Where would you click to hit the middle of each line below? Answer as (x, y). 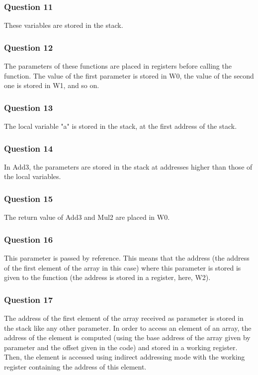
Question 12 (29, 47)
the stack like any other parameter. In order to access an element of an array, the (128, 328)
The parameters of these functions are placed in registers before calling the (118, 66)
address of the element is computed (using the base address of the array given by (127, 337)
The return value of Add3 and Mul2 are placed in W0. (87, 217)
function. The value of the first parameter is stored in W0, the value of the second (129, 75)
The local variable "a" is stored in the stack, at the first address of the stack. (121, 126)
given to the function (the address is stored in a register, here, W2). (107, 277)
